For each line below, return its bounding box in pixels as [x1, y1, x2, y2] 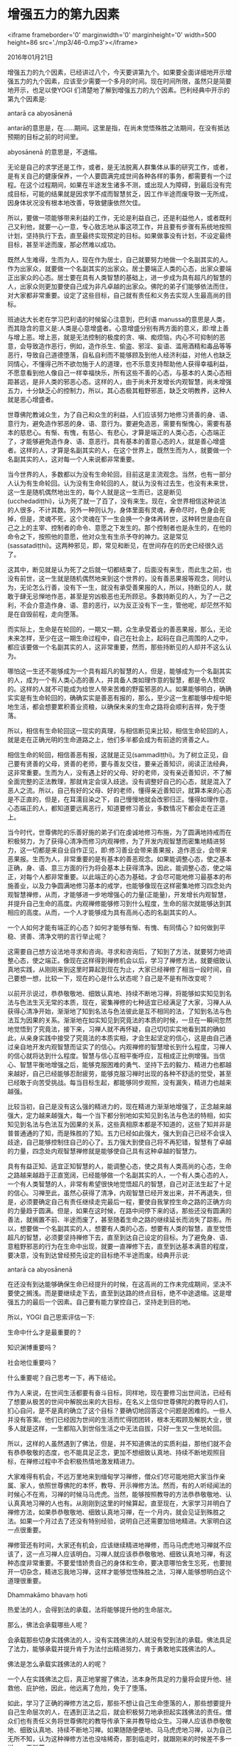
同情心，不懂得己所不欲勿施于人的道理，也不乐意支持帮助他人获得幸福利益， [7, 359, 232, 368]
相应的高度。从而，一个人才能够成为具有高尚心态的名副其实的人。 [7, 908, 201, 916]
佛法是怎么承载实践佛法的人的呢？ [7, 1659, 107, 1668]
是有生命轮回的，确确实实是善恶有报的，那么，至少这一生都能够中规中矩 [19, 693, 232, 702]
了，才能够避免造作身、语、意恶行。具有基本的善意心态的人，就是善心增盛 [7, 437, 225, 445]
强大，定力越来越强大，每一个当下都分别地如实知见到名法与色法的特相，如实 [7, 1111, 232, 1119]
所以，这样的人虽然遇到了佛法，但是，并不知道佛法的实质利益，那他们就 [7, 1439, 219, 1448]
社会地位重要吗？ [7, 1358, 58, 1366]
